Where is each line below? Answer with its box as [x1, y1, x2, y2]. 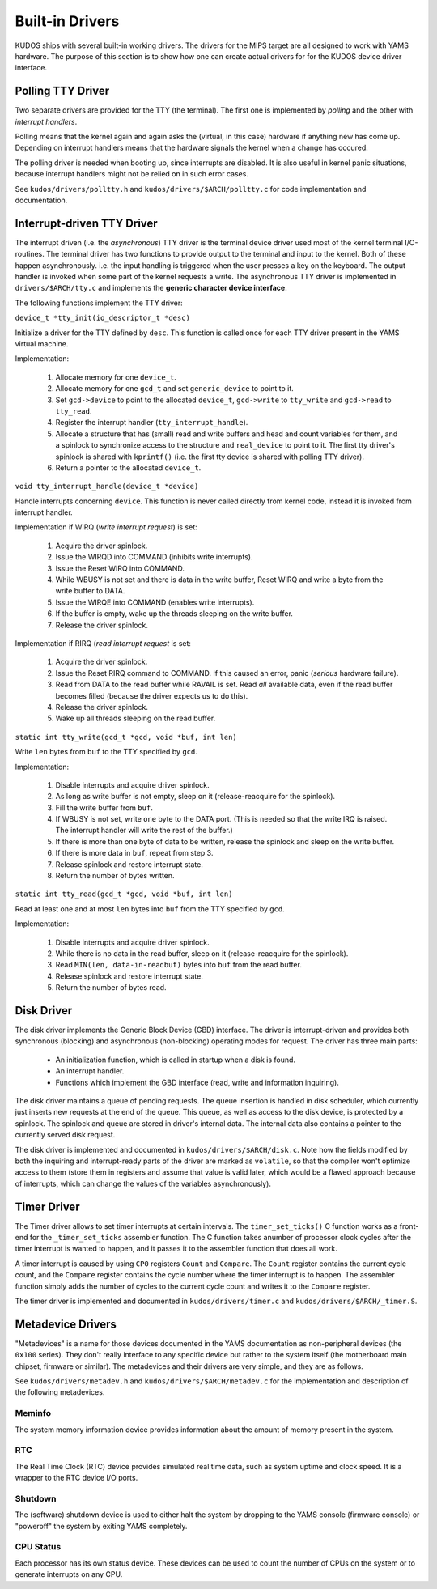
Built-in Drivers [15, 12, 120, 30]
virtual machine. [15, 339, 69, 348]
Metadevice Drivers [15, 1317, 117, 1331]
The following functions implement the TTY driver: [15, 298, 184, 308]
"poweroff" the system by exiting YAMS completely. [15, 1521, 188, 1531]
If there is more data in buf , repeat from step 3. [55, 848, 214, 858]
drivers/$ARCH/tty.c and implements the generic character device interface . [15, 283, 287, 293]
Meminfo [15, 1408, 52, 1419]
